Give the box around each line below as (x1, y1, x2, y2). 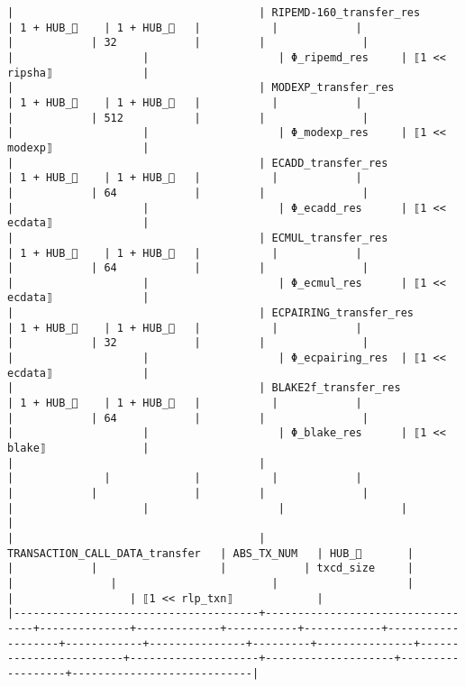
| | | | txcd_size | (7, 562, 415, 575)
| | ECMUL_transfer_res (7, 231, 388, 244)
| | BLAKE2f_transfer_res (7, 381, 401, 395)
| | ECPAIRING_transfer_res (7, 307, 415, 320)
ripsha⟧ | (7, 66, 150, 79)
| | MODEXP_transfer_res (7, 81, 395, 95)
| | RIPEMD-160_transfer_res (7, 6, 421, 19)
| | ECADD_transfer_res (7, 156, 388, 169)
